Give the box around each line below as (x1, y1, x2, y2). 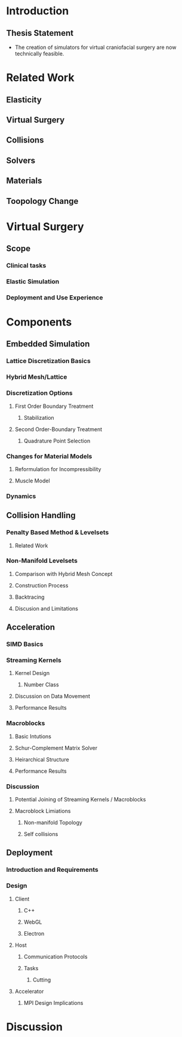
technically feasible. (14, 50, 64, 57)
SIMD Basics (6, 640, 44, 648)
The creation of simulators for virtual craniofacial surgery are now (14, 44, 177, 51)
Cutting (32, 976, 51, 983)
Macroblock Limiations (14, 807, 71, 815)
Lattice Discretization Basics (6, 357, 91, 365)
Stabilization (23, 414, 55, 421)
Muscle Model (14, 477, 50, 484)
